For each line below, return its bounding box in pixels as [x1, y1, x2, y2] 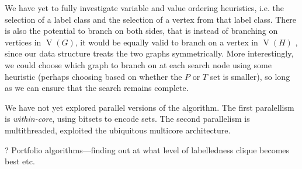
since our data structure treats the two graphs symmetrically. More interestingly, [5, 47, 294, 59]
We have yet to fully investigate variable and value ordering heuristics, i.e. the [5, 2, 284, 13]
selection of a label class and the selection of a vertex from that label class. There [5, 13, 297, 25]
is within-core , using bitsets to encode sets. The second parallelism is [5, 112, 250, 125]
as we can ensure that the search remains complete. [5, 82, 189, 94]
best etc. [5, 155, 35, 167]
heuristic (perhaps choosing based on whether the [5, 70, 182, 82]
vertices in [5, 36, 41, 48]
